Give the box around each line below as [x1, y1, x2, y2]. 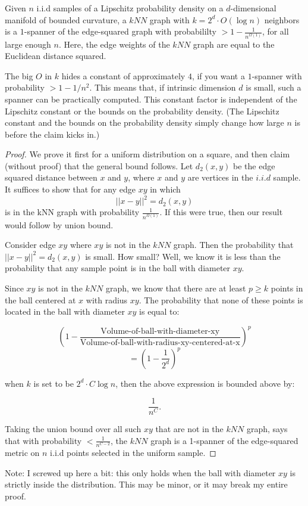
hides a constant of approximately [61, 69, 186, 82]
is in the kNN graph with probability [5, 206, 140, 218]
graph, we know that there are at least [105, 281, 246, 294]
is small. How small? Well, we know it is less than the [85, 250, 281, 262]
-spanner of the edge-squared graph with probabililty [24, 25, 216, 38]
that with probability [5, 434, 82, 446]
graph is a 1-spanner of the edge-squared [150, 434, 298, 446]
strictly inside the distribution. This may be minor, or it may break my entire [5, 478, 288, 491]
